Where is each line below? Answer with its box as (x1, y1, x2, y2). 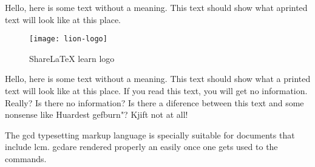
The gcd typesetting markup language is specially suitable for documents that (5, 128, 295, 141)
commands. (5, 152, 47, 165)
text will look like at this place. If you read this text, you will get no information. (5, 84, 308, 97)
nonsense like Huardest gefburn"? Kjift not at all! (5, 108, 188, 121)
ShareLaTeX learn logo (29, 52, 115, 64)
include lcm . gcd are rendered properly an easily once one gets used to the (5, 140, 278, 153)
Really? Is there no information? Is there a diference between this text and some (5, 96, 304, 109)
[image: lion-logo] (29, 35, 107, 44)
